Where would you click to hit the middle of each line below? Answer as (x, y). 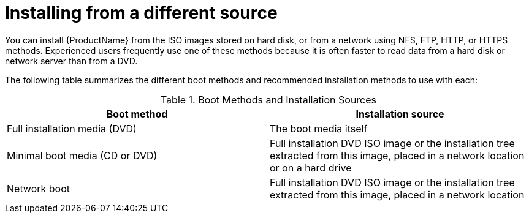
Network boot (39, 188)
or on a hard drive (311, 167)
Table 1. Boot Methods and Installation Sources (268, 100)
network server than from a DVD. (71, 61)
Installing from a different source (141, 13)
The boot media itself (319, 128)
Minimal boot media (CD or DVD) (82, 155)
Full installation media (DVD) (72, 128)
